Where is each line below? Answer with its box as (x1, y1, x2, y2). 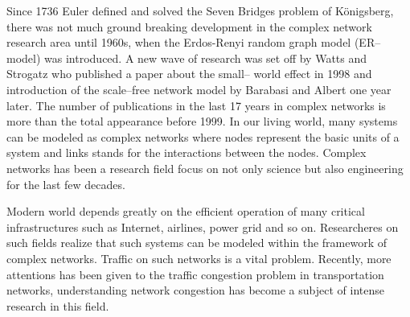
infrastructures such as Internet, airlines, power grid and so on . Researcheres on (6, 218, 399, 235)
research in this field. (6, 297, 109, 314)
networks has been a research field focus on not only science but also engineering (6, 159, 404, 176)
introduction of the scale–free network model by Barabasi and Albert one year (6, 80, 392, 97)
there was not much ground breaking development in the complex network (6, 18, 372, 35)
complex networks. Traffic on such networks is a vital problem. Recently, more (6, 249, 392, 266)
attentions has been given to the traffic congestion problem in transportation (6, 266, 384, 282)
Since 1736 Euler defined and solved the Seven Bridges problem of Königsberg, (6, 2, 394, 19)
